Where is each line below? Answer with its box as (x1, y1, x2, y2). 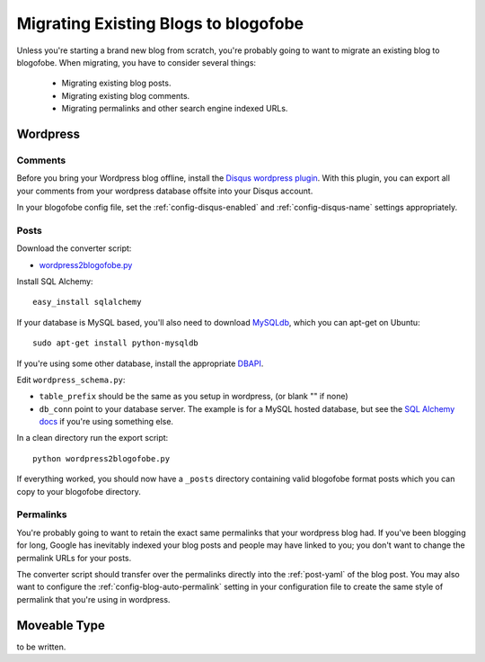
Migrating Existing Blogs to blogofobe (16, 13, 304, 33)
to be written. (16, 641, 66, 652)
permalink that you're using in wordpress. (16, 594, 171, 604)
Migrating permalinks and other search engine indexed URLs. (61, 103, 288, 114)
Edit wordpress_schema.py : (16, 374, 126, 385)
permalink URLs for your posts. (16, 552, 132, 563)
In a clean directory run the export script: (16, 433, 169, 443)
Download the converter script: (16, 243, 132, 254)
